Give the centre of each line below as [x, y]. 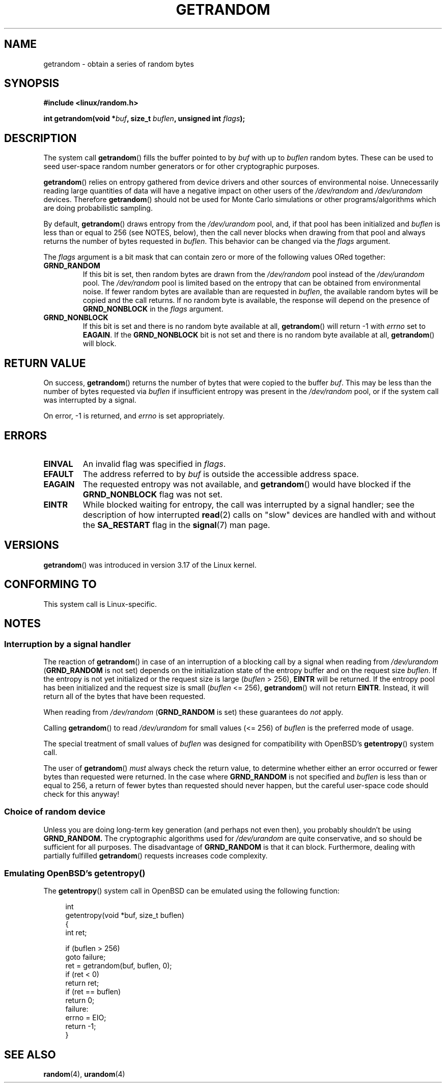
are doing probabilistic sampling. [98, 208]
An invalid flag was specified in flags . [154, 464]
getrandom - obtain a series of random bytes [119, 64]
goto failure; [86, 957]
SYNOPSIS [32, 83]
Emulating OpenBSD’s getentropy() [75, 873]
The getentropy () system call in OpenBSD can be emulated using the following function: [191, 891]
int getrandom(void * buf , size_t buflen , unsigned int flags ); [144, 119]
